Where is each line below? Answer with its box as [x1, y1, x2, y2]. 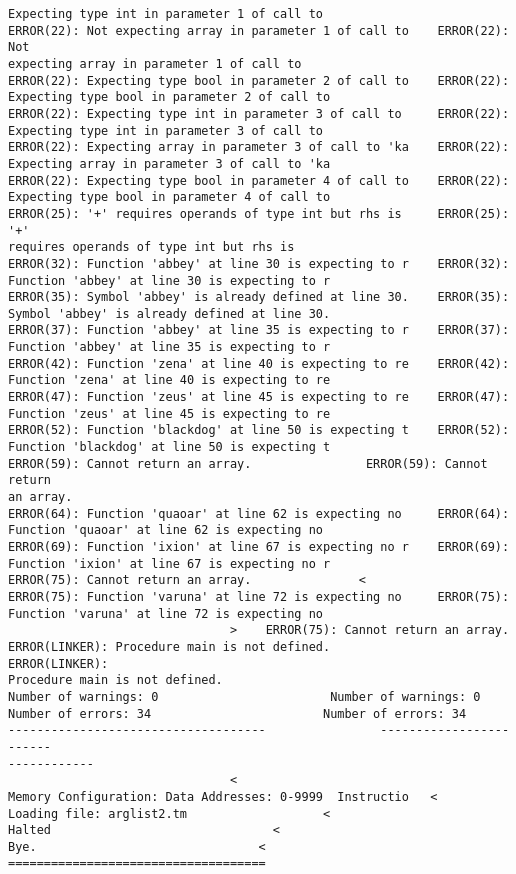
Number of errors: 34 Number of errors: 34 [8, 706, 467, 721]
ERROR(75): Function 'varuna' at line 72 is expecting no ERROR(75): [8, 589, 510, 604]
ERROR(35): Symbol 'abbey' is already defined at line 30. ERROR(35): [8, 290, 510, 305]
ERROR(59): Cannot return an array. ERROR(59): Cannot [8, 456, 488, 471]
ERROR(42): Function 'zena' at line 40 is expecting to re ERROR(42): [8, 356, 510, 371]
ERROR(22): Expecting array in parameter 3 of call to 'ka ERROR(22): [8, 140, 510, 155]
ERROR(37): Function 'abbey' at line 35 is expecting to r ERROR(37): [8, 323, 510, 338]
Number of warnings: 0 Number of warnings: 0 [8, 689, 481, 704]
